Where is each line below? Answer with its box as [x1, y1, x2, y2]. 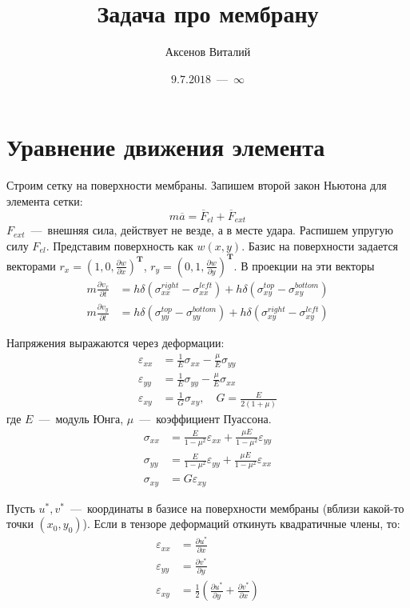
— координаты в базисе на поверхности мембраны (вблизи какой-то [70, 499, 404, 516]
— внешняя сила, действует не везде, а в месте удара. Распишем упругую [30, 222, 393, 238]
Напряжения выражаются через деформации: [6, 334, 225, 351]
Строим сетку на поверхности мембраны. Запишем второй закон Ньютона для [6, 177, 387, 194]
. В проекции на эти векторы [233, 257, 375, 274]
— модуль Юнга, [38, 410, 124, 426]
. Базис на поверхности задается [241, 237, 399, 254]
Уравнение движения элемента [6, 130, 325, 163]
